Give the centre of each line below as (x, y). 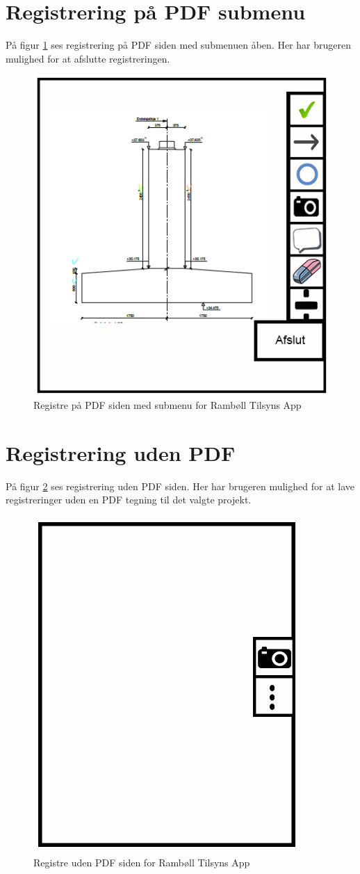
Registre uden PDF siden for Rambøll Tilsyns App (142, 862)
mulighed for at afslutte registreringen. (88, 58)
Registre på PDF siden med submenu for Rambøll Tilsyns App (167, 405)
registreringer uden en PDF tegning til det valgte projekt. (129, 500)
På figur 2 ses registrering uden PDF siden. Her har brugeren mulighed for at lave (180, 486)
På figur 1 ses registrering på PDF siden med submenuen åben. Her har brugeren (178, 45)
